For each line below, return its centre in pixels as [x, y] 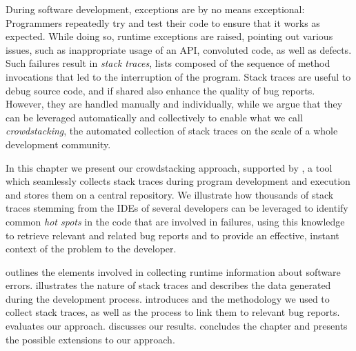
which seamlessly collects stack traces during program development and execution [178, 181]
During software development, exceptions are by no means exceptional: [155, 9]
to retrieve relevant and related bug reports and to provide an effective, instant [172, 235]
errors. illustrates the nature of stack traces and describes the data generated [168, 285]
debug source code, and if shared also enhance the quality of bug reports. [160, 90]
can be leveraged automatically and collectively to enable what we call [154, 117]
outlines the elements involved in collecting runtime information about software [173, 271]
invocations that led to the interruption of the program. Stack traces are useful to [178, 76]
